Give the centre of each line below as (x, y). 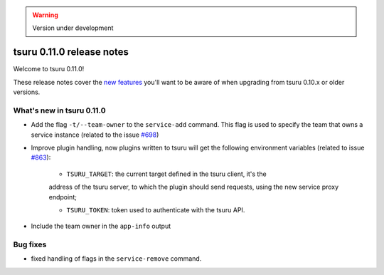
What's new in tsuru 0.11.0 (59, 110)
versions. (27, 92)
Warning (45, 15)
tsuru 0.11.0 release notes (71, 52)
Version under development (73, 28)
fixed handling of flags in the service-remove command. (116, 259)
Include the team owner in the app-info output (101, 226)
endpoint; (63, 197)
